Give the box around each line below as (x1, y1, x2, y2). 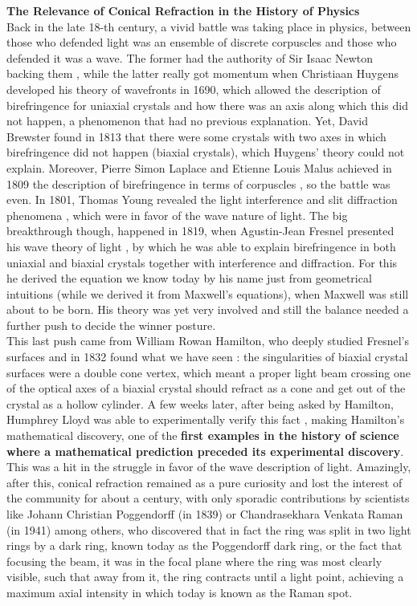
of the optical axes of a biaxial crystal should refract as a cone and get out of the (6, 380, 406, 397)
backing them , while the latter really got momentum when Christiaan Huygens (6, 65, 399, 82)
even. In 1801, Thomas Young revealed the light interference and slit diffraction (6, 191, 398, 208)
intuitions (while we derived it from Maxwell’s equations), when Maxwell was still (6, 285, 409, 302)
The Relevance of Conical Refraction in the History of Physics (6, 2, 360, 18)
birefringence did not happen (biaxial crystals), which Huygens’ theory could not (6, 144, 405, 161)
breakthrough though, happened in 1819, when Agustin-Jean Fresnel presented (6, 222, 395, 239)
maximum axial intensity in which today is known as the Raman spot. (6, 584, 353, 600)
